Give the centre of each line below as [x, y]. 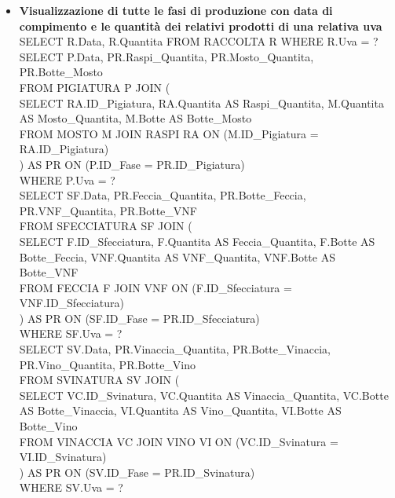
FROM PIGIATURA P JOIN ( [95, 87]
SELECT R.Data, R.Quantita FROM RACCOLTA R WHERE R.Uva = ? [199, 41]
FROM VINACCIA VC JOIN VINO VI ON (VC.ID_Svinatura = [179, 441]
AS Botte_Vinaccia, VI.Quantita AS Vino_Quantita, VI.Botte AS [180, 410]
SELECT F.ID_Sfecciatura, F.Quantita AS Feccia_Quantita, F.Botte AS [197, 241]
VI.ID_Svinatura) [63, 457]
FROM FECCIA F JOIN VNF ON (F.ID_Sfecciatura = [155, 287]
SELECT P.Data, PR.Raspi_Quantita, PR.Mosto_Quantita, [166, 56]
